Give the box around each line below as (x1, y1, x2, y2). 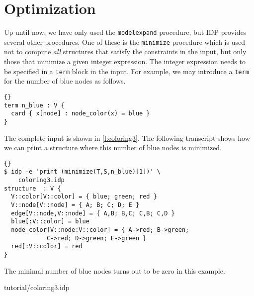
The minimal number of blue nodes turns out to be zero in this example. (4, 265, 225, 276)
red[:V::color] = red (11, 243, 83, 250)
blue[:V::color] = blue (11, 218, 89, 225)
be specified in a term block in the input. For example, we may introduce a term (4, 66, 249, 76)
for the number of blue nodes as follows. (4, 76, 126, 86)
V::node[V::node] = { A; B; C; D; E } (11, 201, 140, 208)
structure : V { (4, 185, 61, 192)
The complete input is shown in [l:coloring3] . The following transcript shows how (4, 132, 250, 143)
